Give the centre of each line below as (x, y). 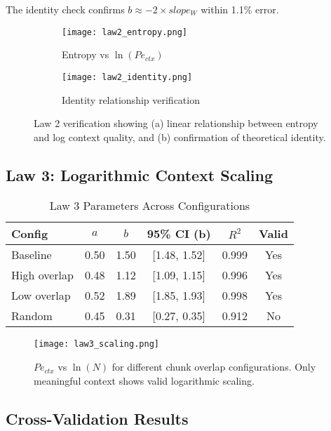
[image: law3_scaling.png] (96, 344)
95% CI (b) (179, 234)
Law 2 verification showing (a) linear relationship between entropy (176, 123)
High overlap (42, 275)
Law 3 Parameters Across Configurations (150, 206)
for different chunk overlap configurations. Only (214, 367)
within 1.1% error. (240, 9)
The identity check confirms (65, 9)
